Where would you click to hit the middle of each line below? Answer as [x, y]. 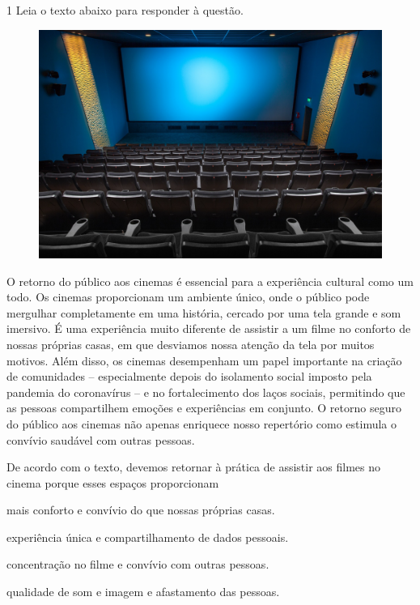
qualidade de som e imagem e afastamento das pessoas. [143, 592]
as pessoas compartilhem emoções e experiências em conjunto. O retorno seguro [204, 408]
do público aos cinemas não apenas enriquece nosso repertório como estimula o [202, 423]
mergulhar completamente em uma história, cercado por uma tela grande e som [204, 312]
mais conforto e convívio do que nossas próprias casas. [141, 510]
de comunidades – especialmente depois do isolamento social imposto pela [189, 376]
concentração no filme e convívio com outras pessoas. [138, 564]
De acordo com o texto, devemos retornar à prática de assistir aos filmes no [194, 467]
